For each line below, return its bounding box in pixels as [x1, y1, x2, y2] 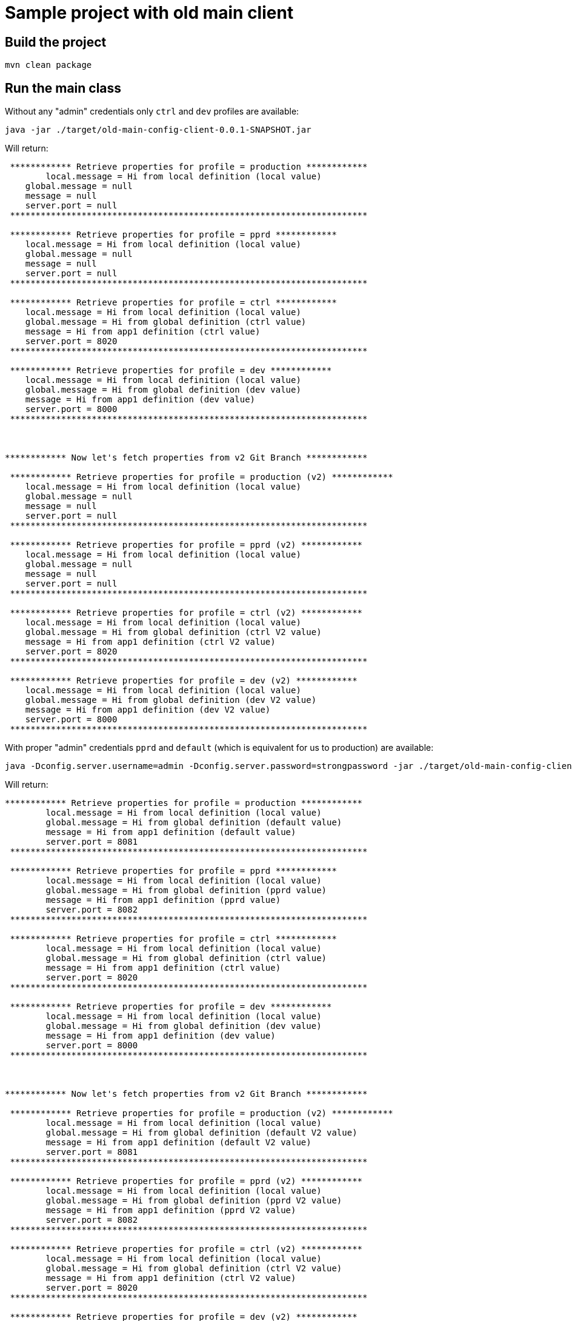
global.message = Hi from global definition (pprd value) [45, 885, 327, 896]
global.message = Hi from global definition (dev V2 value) [25, 695, 317, 705]
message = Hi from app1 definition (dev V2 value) [25, 705, 271, 715]
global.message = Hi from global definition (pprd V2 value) [45, 1196, 342, 1206]
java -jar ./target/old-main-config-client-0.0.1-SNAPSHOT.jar [5, 125, 311, 135]
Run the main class [5, 80, 122, 96]
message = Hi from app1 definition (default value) [45, 827, 296, 837]
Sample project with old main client [5, 2, 294, 23]
